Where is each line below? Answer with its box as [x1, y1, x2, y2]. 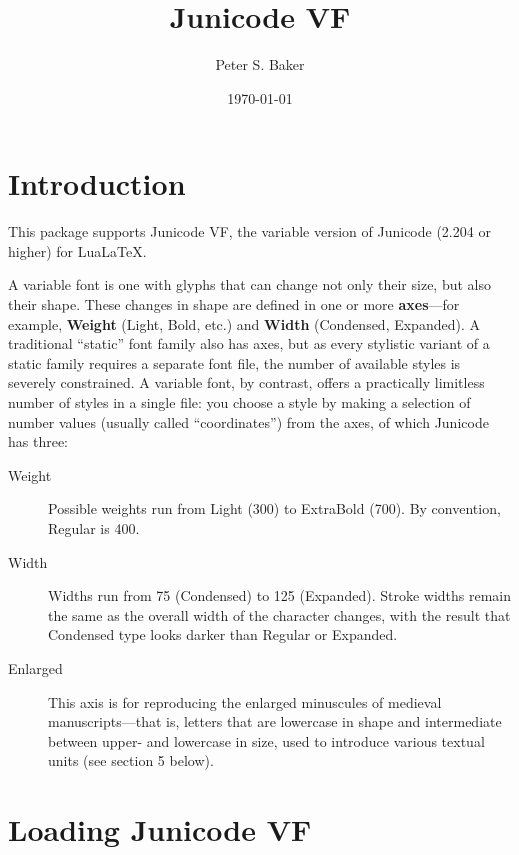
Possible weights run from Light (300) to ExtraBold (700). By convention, [48, 498, 501, 519]
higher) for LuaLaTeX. [8, 240, 147, 261]
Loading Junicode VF [8, 809, 312, 850]
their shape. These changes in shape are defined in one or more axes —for [8, 294, 460, 315]
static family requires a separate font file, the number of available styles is [8, 352, 461, 373]
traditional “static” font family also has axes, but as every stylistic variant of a [8, 333, 490, 354]
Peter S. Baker [215, 54, 305, 75]
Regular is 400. [48, 517, 140, 538]
